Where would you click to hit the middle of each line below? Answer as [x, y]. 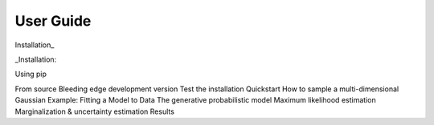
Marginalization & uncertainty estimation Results [94, 111]
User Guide [53, 21]
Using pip [31, 74]
